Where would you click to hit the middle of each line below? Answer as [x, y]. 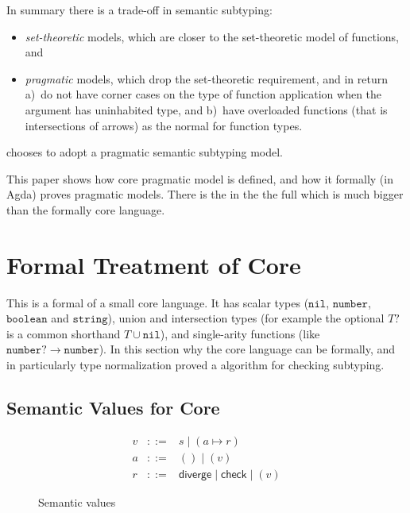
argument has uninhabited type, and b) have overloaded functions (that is [206, 109]
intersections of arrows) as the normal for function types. [164, 125]
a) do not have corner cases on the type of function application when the [203, 94]
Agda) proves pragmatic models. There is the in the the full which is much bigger [205, 194]
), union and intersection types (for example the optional [246, 318]
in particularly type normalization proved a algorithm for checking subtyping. [195, 365]
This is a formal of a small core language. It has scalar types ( [158, 302]
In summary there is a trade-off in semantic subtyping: [139, 10]
